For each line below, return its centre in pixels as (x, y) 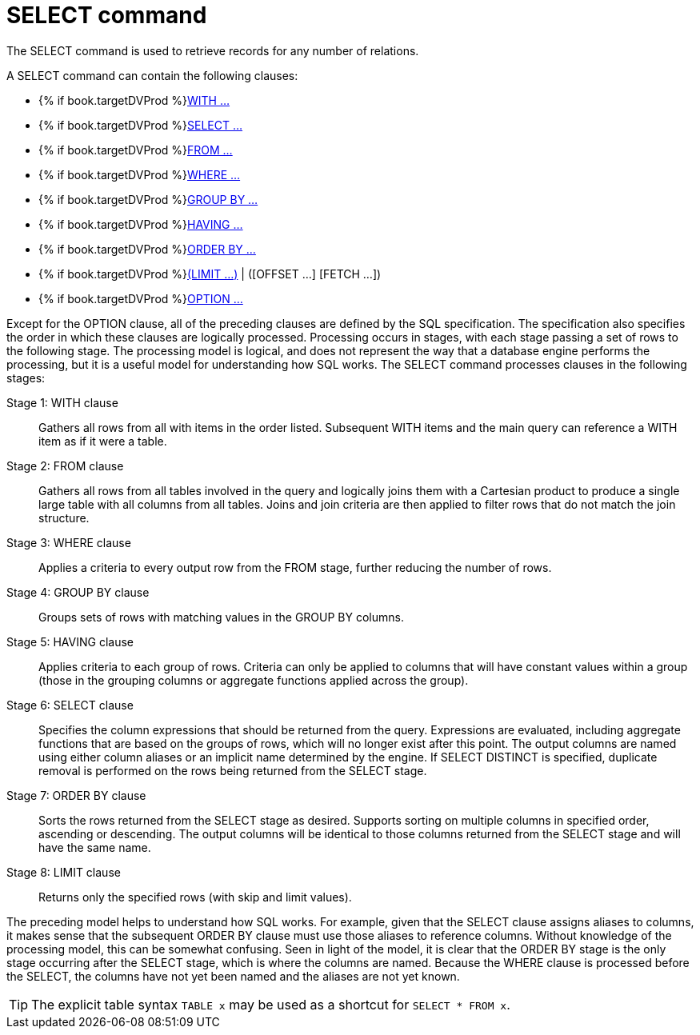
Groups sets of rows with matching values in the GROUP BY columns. (221, 617)
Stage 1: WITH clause (62, 402)
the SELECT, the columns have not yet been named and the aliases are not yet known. (233, 976)
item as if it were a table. (103, 441)
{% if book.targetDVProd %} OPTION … (141, 298)
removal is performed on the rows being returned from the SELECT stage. (233, 770)
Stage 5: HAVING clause (70, 641)
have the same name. (95, 847)
